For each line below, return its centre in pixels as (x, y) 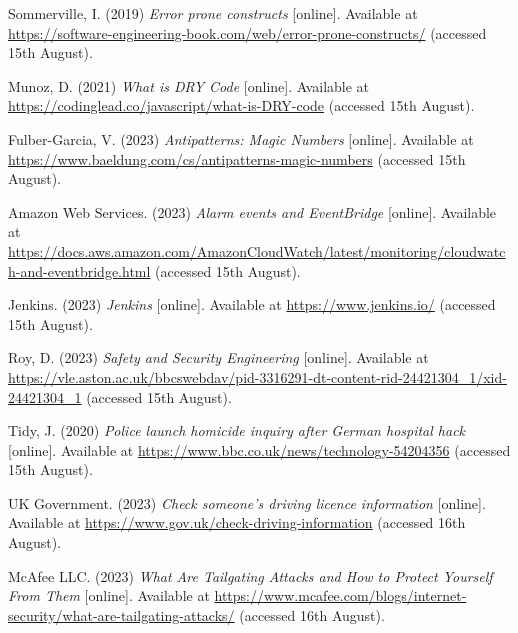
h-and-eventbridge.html (79, 270)
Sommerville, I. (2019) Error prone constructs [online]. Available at (213, 13)
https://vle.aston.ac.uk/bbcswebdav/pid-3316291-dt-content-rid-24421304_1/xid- (257, 376)
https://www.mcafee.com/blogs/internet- (340, 595)
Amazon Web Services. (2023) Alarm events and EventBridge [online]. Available (252, 211)
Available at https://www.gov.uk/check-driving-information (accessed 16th (237, 522)
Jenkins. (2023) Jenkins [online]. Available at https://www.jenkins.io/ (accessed (252, 304)
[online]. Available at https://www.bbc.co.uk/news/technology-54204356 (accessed (259, 449)
